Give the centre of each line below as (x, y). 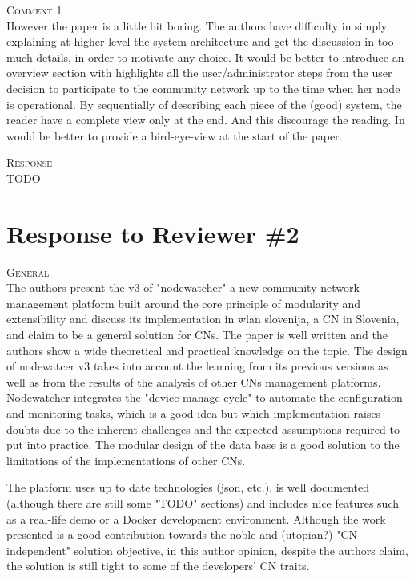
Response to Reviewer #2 (153, 233)
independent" (38, 550)
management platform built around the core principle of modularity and (184, 303)
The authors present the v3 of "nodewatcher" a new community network (183, 287)
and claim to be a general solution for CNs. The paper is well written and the (197, 335)
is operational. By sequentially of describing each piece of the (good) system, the (204, 104)
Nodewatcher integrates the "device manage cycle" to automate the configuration (205, 397)
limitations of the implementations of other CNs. (126, 460)
